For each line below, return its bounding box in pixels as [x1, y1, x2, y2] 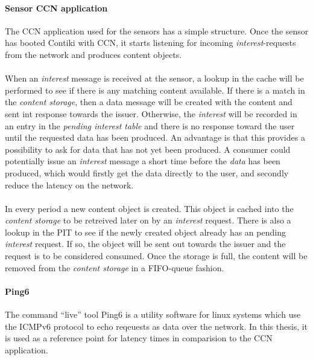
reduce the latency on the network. [5, 178, 134, 191]
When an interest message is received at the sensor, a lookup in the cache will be [5, 72, 304, 85]
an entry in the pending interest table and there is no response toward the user [5, 119, 295, 132]
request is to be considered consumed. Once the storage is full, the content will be [5, 249, 308, 262]
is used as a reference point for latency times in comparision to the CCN [5, 332, 273, 344]
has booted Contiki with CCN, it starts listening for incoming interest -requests [5, 36, 296, 49]
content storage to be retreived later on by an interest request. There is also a [5, 214, 291, 227]
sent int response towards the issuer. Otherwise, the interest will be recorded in [5, 107, 297, 120]
